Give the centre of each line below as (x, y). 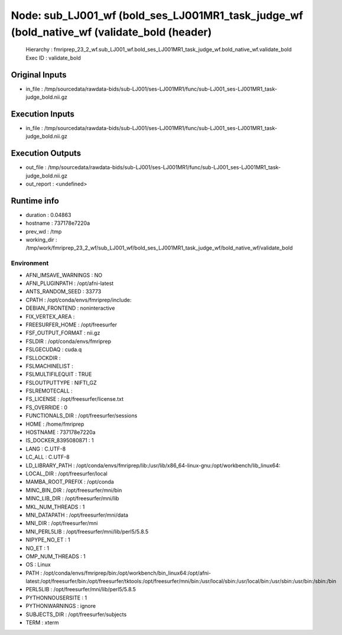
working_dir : (41, 240)
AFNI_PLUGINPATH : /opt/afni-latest (70, 283)
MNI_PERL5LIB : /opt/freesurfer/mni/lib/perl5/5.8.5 (87, 532)
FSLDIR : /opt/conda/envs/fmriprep (69, 341)
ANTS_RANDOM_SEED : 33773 (63, 291)
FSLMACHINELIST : (49, 366)
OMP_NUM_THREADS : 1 (56, 556)
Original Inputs (39, 75)
